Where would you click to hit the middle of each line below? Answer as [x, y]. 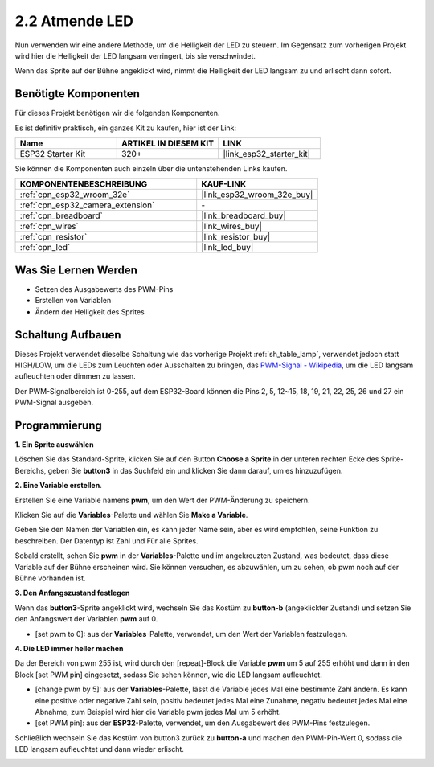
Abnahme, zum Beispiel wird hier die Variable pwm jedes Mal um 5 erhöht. [158, 712]
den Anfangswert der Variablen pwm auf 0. [86, 619]
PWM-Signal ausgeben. [54, 403]
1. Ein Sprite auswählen [54, 445]
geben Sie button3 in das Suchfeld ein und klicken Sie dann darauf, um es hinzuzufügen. [195, 470]
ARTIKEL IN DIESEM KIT [168, 143]
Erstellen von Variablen [73, 301]
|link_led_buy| [227, 248]
